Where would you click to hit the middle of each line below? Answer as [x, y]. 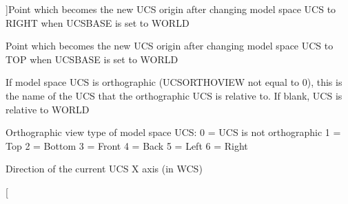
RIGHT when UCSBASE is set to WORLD [98, 22]
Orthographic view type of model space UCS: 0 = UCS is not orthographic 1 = [173, 132]
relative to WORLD [48, 109]
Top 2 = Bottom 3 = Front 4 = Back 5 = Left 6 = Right [127, 145]
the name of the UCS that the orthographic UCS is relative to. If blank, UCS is [174, 95]
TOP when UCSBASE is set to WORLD [92, 59]
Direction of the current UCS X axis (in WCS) [104, 169]
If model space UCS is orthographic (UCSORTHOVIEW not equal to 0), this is [174, 82]
